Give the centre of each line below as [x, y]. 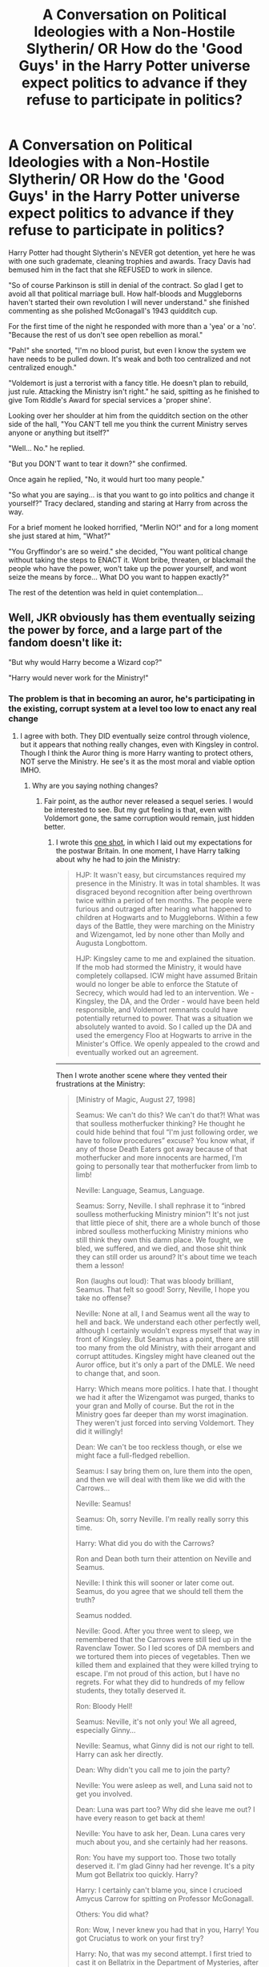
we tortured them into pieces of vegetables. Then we [163, 1657]
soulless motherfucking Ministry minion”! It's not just [163, 1215]
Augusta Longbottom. [112, 943]
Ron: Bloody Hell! [104, 1706]
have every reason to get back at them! [141, 1818]
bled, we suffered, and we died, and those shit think [161, 1248]
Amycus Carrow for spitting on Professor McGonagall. [165, 1899]
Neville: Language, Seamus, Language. [140, 1190]
